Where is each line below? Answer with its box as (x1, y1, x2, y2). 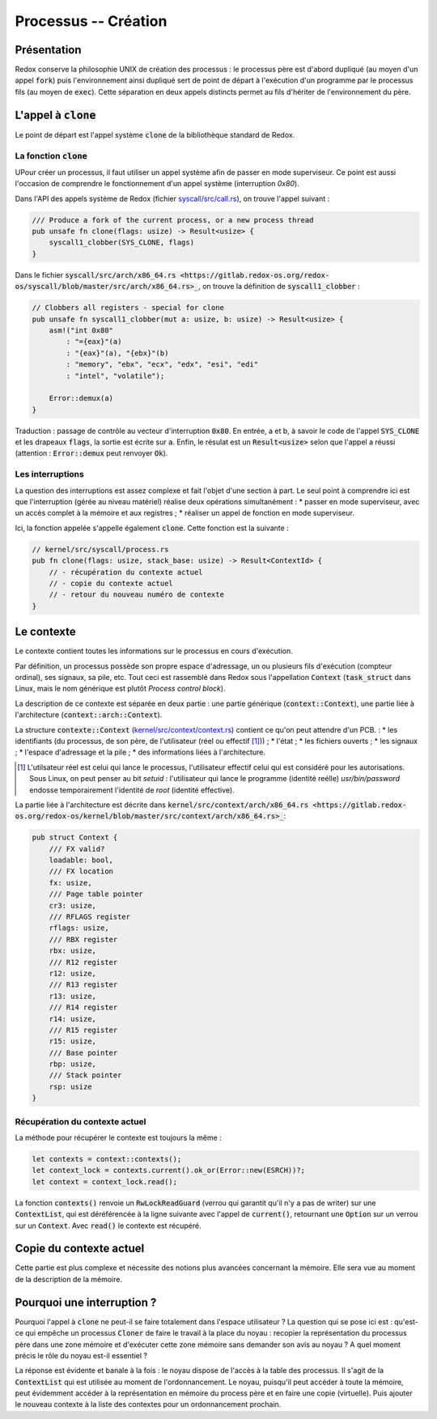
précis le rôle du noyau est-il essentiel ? (15, 1350, 147, 1360)
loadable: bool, (49, 856, 113, 865)
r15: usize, (49, 1037, 97, 1046)
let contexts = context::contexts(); (32, 1154, 182, 1163)
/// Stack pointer (49, 1071, 122, 1080)
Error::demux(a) (49, 393, 113, 403)
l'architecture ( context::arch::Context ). (15, 710, 163, 720)
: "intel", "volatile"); (66, 371, 165, 380)
